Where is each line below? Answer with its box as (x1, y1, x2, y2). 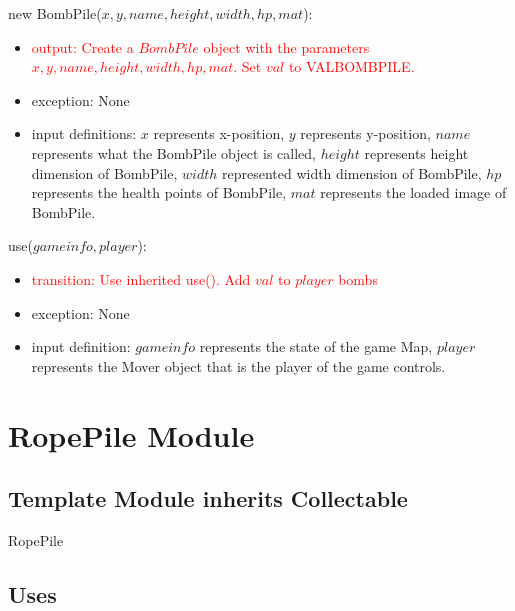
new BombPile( (8, 3, 102, 23)
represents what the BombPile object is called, (31, 142, 316, 163)
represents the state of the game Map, (199, 336, 433, 357)
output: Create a (31, 36, 134, 57)
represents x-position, (153, 123, 285, 144)
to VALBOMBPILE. (288, 56, 415, 77)
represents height (364, 142, 469, 163)
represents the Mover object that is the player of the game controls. (31, 355, 446, 376)
